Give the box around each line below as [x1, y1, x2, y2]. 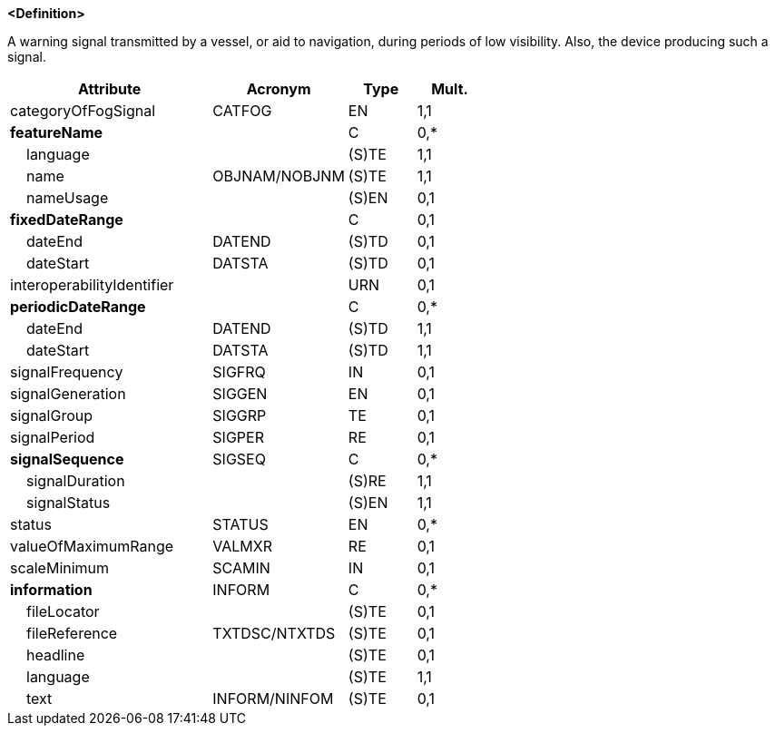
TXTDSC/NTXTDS [212, 624, 336, 642]
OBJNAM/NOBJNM [212, 167, 345, 185]
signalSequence [10, 450, 124, 468]
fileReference [26, 624, 118, 642]
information [10, 581, 93, 599]
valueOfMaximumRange [10, 537, 174, 555]
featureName [10, 123, 103, 142]
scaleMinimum [10, 559, 110, 577]
